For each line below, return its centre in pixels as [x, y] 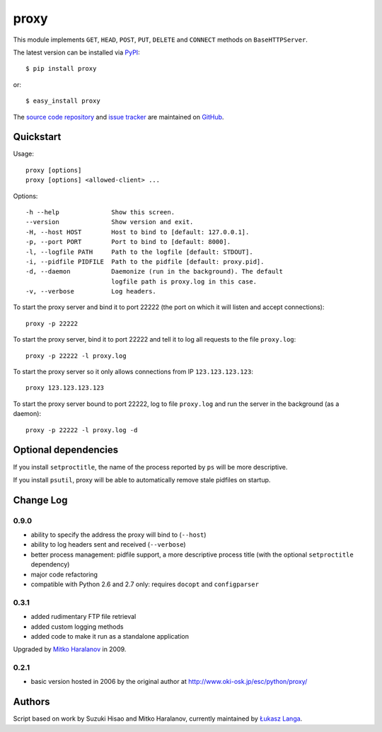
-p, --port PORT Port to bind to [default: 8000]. [128, 242]
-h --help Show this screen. [100, 212]
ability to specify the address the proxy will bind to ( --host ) [118, 535]
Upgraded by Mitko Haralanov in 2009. [70, 649]
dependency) [50, 564]
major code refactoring [64, 574]
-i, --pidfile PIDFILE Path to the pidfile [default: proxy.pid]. [145, 261]
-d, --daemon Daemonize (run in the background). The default [154, 272]
